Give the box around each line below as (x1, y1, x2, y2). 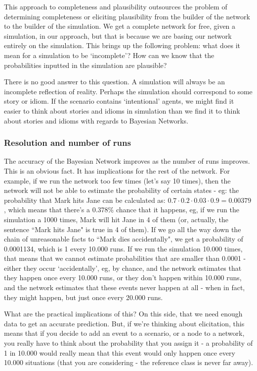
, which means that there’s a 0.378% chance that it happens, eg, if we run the (4, 204, 239, 215)
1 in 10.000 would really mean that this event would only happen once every (4, 347, 235, 358)
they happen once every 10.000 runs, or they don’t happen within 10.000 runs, (4, 272, 242, 283)
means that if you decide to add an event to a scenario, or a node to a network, (4, 328, 245, 338)
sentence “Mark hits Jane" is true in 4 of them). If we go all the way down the (4, 224, 241, 234)
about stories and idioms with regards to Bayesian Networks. (4, 115, 188, 125)
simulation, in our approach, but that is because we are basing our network (4, 30, 232, 41)
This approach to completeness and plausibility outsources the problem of (4, 1, 227, 11)
